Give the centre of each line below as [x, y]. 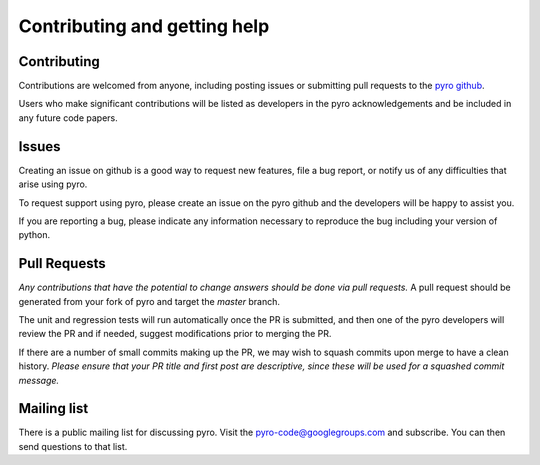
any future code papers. [68, 117]
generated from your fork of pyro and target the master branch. [149, 301]
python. [34, 235]
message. [39, 380]
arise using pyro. [53, 184]
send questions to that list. [73, 446]
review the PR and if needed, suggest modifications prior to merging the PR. [175, 334]
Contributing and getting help [144, 26]
